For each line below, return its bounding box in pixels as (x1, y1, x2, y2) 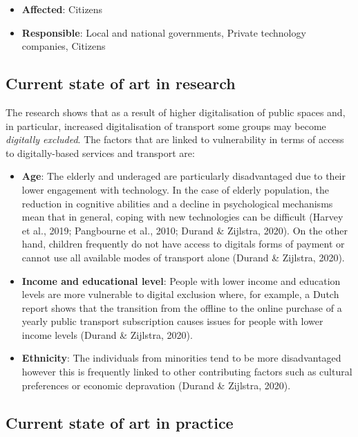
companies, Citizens (21, 39, 106, 53)
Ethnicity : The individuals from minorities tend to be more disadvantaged (21, 351, 341, 365)
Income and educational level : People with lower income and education (21, 273, 341, 288)
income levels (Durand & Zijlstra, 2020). (21, 327, 193, 342)
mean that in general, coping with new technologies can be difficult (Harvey (21, 210, 343, 224)
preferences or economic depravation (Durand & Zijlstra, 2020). (21, 378, 291, 392)
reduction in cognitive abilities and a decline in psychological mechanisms (21, 196, 333, 210)
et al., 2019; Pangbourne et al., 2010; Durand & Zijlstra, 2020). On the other (21, 223, 348, 237)
